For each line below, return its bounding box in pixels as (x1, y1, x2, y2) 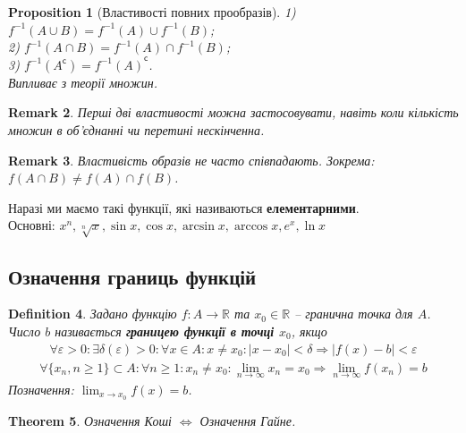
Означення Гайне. (199, 411, 296, 429)
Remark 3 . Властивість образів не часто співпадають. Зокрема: (8, 150, 375, 169)
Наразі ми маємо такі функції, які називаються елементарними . (8, 198, 360, 216)
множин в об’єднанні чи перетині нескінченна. (8, 120, 265, 139)
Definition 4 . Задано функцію (8, 304, 177, 323)
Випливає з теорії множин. (8, 72, 157, 91)
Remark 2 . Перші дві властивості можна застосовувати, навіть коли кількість (8, 103, 459, 122)
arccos (233, 220, 268, 233)
